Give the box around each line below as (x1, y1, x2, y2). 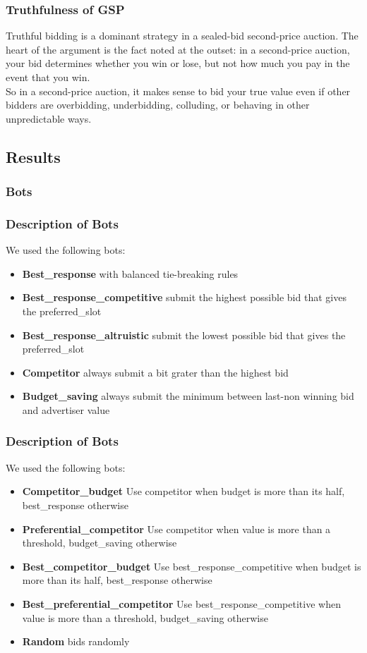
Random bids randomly (22, 634, 130, 649)
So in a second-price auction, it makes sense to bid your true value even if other (6, 83, 351, 98)
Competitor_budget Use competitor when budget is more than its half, (22, 484, 345, 499)
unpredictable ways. (6, 111, 92, 126)
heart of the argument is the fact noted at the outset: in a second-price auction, (6, 42, 350, 56)
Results (6, 145, 61, 167)
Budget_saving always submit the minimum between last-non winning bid (22, 389, 354, 403)
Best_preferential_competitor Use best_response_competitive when (22, 596, 341, 611)
